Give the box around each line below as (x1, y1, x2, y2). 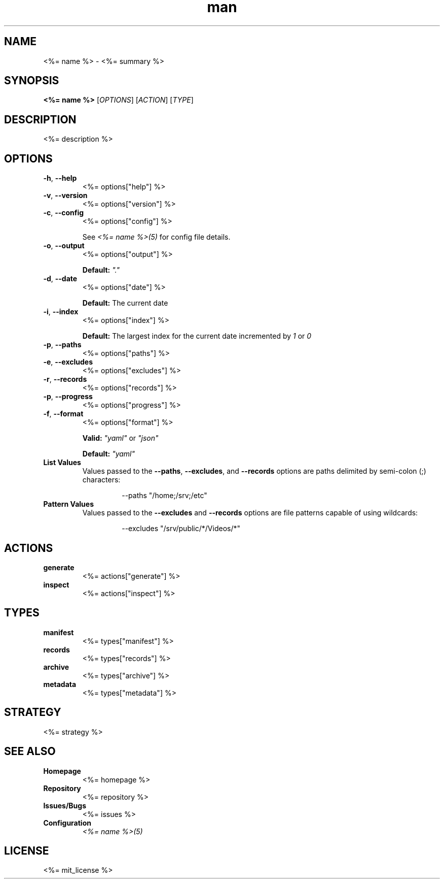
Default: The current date (82, 299, 168, 308)
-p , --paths (43, 340, 82, 349)
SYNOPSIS (4, 74, 59, 87)
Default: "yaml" (82, 449, 135, 459)
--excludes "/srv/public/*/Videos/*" (122, 524, 240, 533)
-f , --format (43, 409, 84, 418)
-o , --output (43, 241, 85, 250)
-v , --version (43, 191, 88, 200)
